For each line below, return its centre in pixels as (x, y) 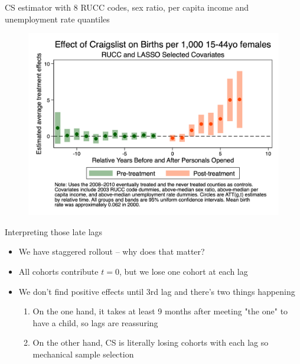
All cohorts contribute (58, 272)
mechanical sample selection (83, 354)
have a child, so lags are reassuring (95, 322)
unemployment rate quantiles (57, 19)
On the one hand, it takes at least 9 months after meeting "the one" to (160, 311)
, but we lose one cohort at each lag (183, 272)
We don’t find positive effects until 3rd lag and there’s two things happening (157, 291)
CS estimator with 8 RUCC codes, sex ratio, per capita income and (127, 7)
